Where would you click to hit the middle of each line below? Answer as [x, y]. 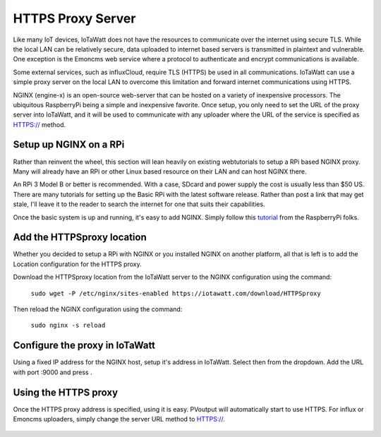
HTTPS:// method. [40, 124]
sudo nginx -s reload [68, 325]
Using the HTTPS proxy [66, 392]
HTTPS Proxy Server [74, 18]
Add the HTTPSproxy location [80, 238]
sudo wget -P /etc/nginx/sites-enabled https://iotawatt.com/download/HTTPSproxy [176, 293]
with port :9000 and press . [53, 372]
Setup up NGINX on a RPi [69, 145]
